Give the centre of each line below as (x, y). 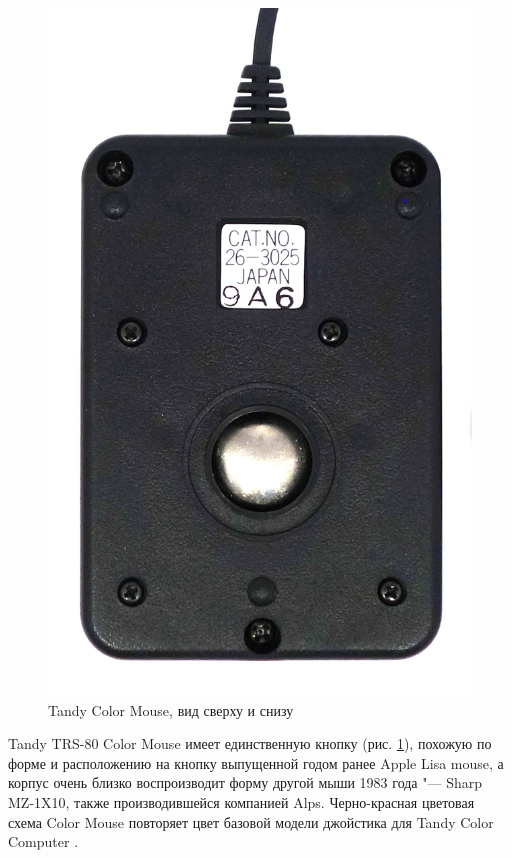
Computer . (43, 841)
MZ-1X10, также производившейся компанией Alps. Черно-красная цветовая (241, 802)
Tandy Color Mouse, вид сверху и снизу (171, 709)
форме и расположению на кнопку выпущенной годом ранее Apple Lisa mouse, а (256, 762)
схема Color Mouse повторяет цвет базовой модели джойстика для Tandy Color (251, 821)
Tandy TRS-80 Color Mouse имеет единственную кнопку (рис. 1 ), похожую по (250, 743)
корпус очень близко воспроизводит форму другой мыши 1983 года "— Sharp (245, 782)
